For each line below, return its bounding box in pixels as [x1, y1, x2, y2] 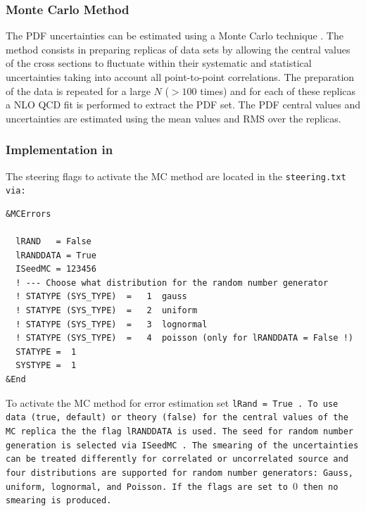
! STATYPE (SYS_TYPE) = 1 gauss [15, 291, 187, 302]
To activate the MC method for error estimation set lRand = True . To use [6, 395, 339, 410]
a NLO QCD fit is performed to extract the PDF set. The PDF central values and [6, 97, 360, 112]
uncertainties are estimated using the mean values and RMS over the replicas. [6, 111, 341, 125]
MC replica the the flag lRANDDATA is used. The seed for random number [6, 426, 353, 436]
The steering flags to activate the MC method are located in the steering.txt [6, 168, 346, 183]
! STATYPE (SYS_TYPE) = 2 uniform [15, 305, 198, 316]
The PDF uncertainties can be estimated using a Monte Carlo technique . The [6, 28, 343, 43]
